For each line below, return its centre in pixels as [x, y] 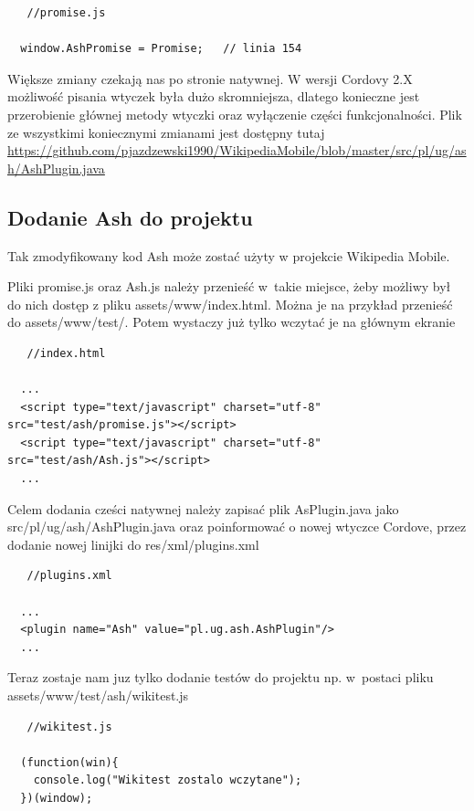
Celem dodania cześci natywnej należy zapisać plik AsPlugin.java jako [203, 508]
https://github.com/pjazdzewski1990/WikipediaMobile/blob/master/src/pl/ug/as [237, 150]
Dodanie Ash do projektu [130, 217]
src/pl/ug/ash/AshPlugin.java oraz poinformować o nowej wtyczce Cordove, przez [237, 527]
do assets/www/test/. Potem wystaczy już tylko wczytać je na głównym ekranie [232, 322]
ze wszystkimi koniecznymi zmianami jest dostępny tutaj [166, 132]
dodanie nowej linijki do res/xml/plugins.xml [133, 544]
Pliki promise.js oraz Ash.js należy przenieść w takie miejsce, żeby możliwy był [229, 286]
